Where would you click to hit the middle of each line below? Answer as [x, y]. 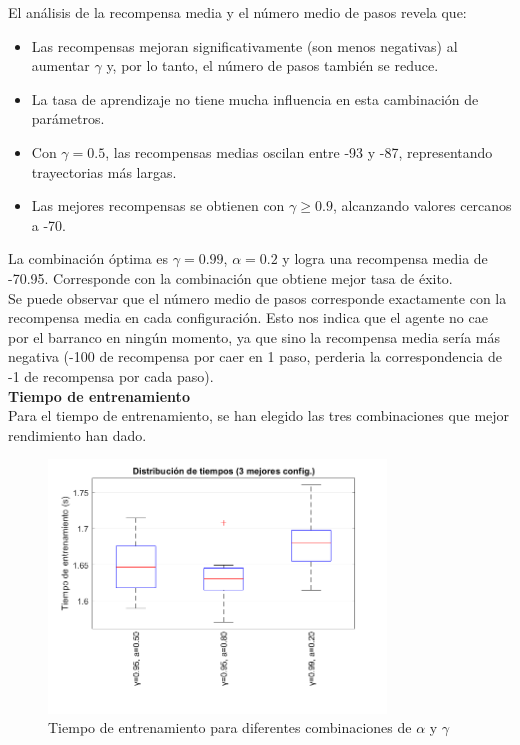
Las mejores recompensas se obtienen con [158, 205]
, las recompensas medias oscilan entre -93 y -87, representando [299, 151]
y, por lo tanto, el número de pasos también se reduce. [272, 65]
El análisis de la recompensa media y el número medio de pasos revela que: [237, 12]
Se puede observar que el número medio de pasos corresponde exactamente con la [257, 297]
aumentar [60, 65]
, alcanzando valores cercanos [422, 205]
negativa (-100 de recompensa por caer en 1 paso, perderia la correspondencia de [255, 356]
